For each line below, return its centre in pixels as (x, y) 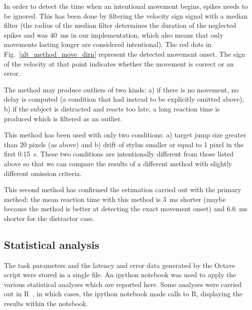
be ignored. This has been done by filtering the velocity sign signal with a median (126, 15)
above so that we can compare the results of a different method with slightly (118, 163)
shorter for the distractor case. (49, 218)
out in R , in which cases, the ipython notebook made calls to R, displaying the (123, 294)
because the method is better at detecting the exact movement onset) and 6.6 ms (126, 209)
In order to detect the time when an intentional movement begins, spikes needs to (126, 6)
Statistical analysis (52, 244)
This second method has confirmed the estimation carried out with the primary (123, 189)
